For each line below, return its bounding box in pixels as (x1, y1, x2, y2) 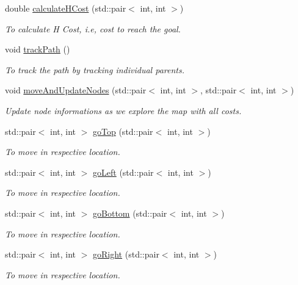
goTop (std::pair (93, 124, 153, 137)
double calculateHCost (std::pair (5, 2, 126, 14)
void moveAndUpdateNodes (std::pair (5, 84, 147, 96)
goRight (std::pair (93, 248, 159, 261)
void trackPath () (5, 43, 70, 56)
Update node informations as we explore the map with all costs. (5, 104, 242, 117)
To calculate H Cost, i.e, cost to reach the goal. (5, 22, 181, 35)
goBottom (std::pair (93, 206, 167, 219)
